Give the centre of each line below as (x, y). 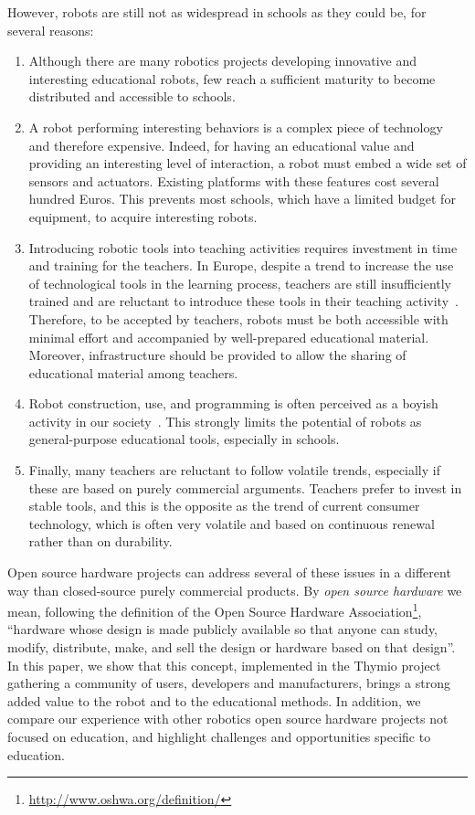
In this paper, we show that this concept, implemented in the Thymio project (224, 665)
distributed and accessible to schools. (132, 96)
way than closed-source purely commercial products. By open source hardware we (235, 590)
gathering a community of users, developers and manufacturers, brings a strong (229, 683)
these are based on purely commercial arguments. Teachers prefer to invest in (245, 487)
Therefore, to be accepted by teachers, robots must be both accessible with (238, 318)
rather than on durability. (100, 541)
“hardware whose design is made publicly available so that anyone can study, (223, 629)
